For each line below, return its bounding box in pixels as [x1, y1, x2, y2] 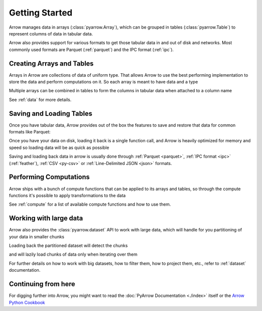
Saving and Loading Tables [9, 109, 92, 117]
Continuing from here [9, 280, 75, 288]
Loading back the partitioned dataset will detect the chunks [9, 243, 128, 248]
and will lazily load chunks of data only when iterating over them [9, 251, 138, 257]
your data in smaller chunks [9, 233, 65, 240]
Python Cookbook [9, 299, 46, 305]
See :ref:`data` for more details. [9, 97, 72, 102]
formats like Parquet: [9, 129, 51, 135]
